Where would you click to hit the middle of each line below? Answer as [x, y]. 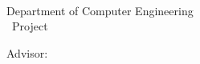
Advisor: [27, 52]
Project [30, 26]
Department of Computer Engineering [100, 10]
